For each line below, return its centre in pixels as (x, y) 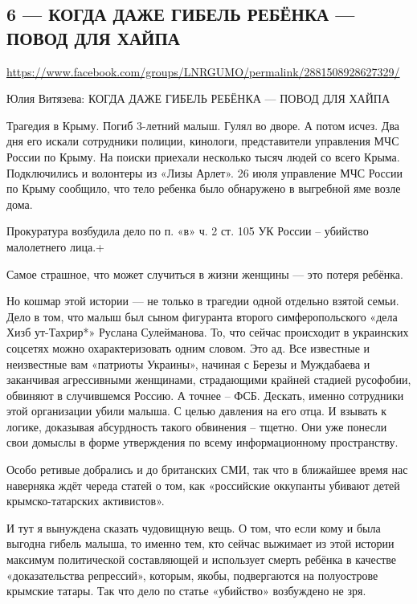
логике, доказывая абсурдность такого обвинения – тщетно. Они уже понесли (197, 426)
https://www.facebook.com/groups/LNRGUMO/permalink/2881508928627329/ (203, 71)
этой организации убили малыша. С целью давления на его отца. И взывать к (197, 411)
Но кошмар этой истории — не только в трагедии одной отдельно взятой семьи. (203, 301)
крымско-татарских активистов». (86, 501)
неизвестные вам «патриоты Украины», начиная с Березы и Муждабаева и (188, 363)
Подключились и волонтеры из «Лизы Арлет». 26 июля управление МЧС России (204, 172)
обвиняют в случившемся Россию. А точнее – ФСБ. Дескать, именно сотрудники (205, 395)
